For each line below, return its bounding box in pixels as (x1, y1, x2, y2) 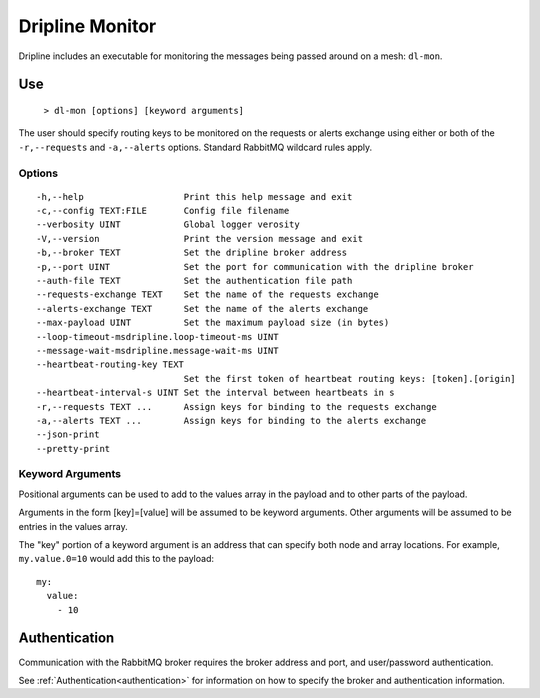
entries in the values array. (18, 520, 129, 532)
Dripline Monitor (18, 15, 157, 37)
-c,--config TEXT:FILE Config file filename (36, 205, 290, 217)
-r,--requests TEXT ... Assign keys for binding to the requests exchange (36, 401, 437, 412)
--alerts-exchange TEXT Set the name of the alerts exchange (36, 303, 369, 314)
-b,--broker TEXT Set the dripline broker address (36, 247, 348, 259)
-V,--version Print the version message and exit (36, 233, 364, 244)
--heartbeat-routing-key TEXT (36, 359, 185, 370)
